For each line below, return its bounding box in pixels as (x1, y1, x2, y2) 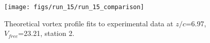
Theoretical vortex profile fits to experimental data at (4, 18, 173, 28)
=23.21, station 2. (18, 28, 75, 38)
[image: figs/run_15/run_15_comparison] (4, 4, 145, 11)
